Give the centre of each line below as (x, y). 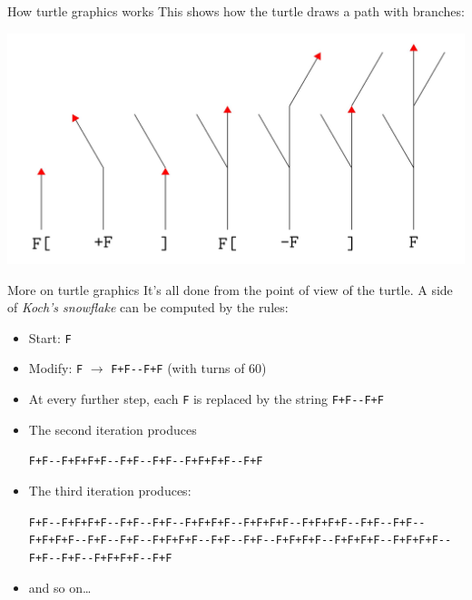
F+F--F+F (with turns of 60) (189, 368)
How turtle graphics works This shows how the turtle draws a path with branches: (236, 11)
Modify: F (56, 368)
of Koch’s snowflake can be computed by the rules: (148, 307)
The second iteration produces (113, 429)
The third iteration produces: (110, 491)
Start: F (50, 337)
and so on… (60, 587)
